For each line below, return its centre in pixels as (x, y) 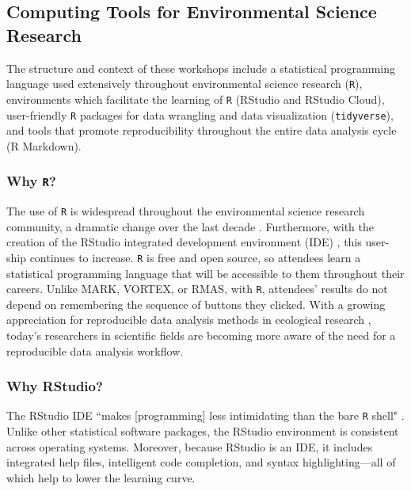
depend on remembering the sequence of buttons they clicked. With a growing (196, 304)
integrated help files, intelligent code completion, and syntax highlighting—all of (201, 462)
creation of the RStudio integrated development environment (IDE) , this (184, 242)
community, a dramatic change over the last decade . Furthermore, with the (190, 226)
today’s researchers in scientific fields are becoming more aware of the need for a (201, 335)
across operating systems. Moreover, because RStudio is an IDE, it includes (190, 446)
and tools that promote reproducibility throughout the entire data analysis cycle (202, 130)
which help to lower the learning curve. (101, 477)
